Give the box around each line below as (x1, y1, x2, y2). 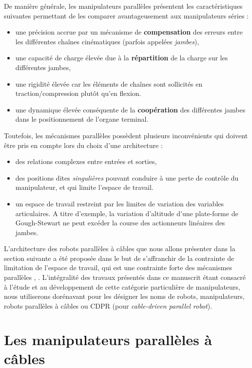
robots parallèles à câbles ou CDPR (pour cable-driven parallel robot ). (4, 300, 213, 311)
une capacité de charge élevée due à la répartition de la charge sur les (15, 53, 228, 63)
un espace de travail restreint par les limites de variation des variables (15, 198, 224, 208)
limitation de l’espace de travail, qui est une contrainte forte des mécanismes (4, 262, 232, 273)
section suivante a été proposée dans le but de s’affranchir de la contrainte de (4, 253, 234, 263)
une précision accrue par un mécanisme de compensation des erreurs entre (15, 27, 243, 37)
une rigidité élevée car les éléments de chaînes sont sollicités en (15, 78, 203, 89)
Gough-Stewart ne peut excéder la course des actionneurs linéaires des (15, 218, 225, 228)
